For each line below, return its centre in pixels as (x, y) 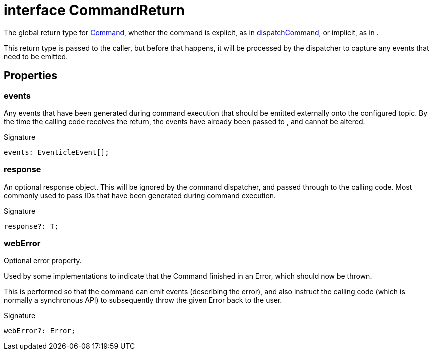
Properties (31, 76)
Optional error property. (43, 261)
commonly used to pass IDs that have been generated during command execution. (140, 195)
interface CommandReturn (95, 10)
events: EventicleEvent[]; (57, 152)
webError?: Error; (40, 331)
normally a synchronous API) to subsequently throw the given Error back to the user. (143, 300)
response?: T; (31, 226)
